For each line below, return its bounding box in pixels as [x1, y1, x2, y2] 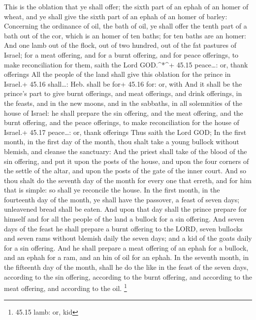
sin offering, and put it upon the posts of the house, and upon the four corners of [4, 156, 249, 166]
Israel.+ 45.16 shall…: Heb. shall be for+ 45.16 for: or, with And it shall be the [4, 78, 242, 89]
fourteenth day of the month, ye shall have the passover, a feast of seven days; [4, 194, 240, 204]
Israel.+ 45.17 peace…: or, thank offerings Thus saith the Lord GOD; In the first [4, 127, 247, 137]
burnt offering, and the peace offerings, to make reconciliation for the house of [4, 117, 239, 128]
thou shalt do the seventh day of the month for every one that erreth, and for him [4, 175, 252, 185]
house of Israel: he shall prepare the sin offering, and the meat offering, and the [4, 107, 243, 118]
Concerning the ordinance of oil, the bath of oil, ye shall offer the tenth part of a [4, 21, 247, 31]
